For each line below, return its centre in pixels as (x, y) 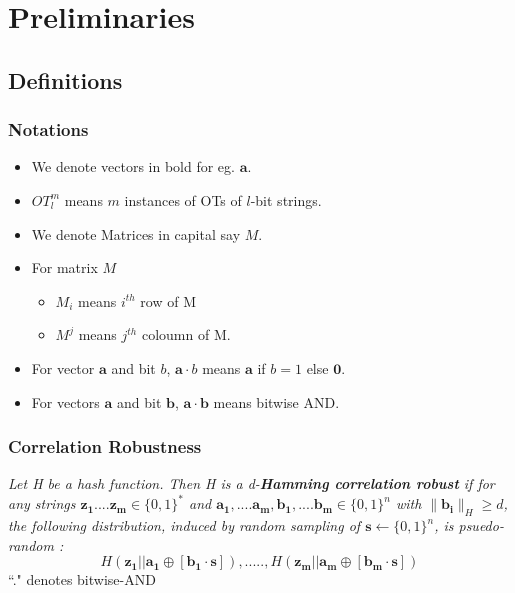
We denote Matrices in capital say (136, 233)
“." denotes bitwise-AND (82, 579)
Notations (48, 129)
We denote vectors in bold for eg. (133, 166)
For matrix (64, 267)
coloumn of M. (186, 334)
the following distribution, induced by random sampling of (184, 525)
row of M (168, 300)
